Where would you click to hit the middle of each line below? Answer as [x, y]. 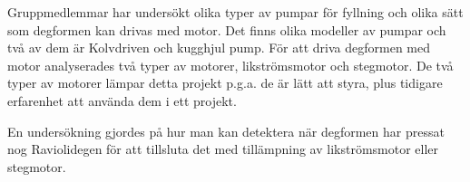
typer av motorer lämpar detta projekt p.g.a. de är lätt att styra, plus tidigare [225, 83]
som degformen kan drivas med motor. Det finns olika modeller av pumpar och [227, 29]
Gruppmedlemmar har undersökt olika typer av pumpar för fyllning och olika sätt [235, 12]
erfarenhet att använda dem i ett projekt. [122, 100]
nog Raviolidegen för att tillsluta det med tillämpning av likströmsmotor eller [223, 149]
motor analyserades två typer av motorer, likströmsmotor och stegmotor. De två [230, 65]
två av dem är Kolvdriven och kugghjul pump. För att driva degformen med [219, 48]
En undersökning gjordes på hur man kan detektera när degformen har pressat [226, 131]
